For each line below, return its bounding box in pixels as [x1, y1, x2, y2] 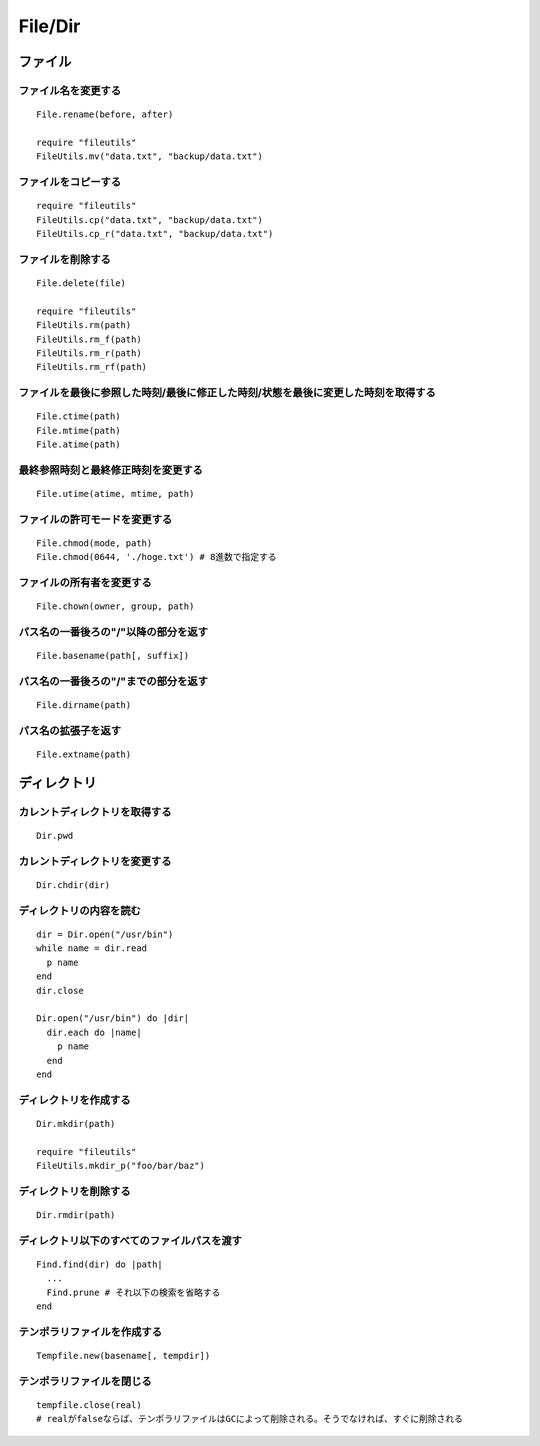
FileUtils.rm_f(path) [36, 333, 142, 345]
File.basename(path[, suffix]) [36, 650, 190, 662]
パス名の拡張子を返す [18, 723, 122, 737]
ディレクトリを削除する [18, 1184, 131, 1198]
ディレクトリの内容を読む [18, 903, 142, 917]
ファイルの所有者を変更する [18, 576, 152, 590]
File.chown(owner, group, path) [36, 601, 195, 612]
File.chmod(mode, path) [36, 537, 153, 549]
